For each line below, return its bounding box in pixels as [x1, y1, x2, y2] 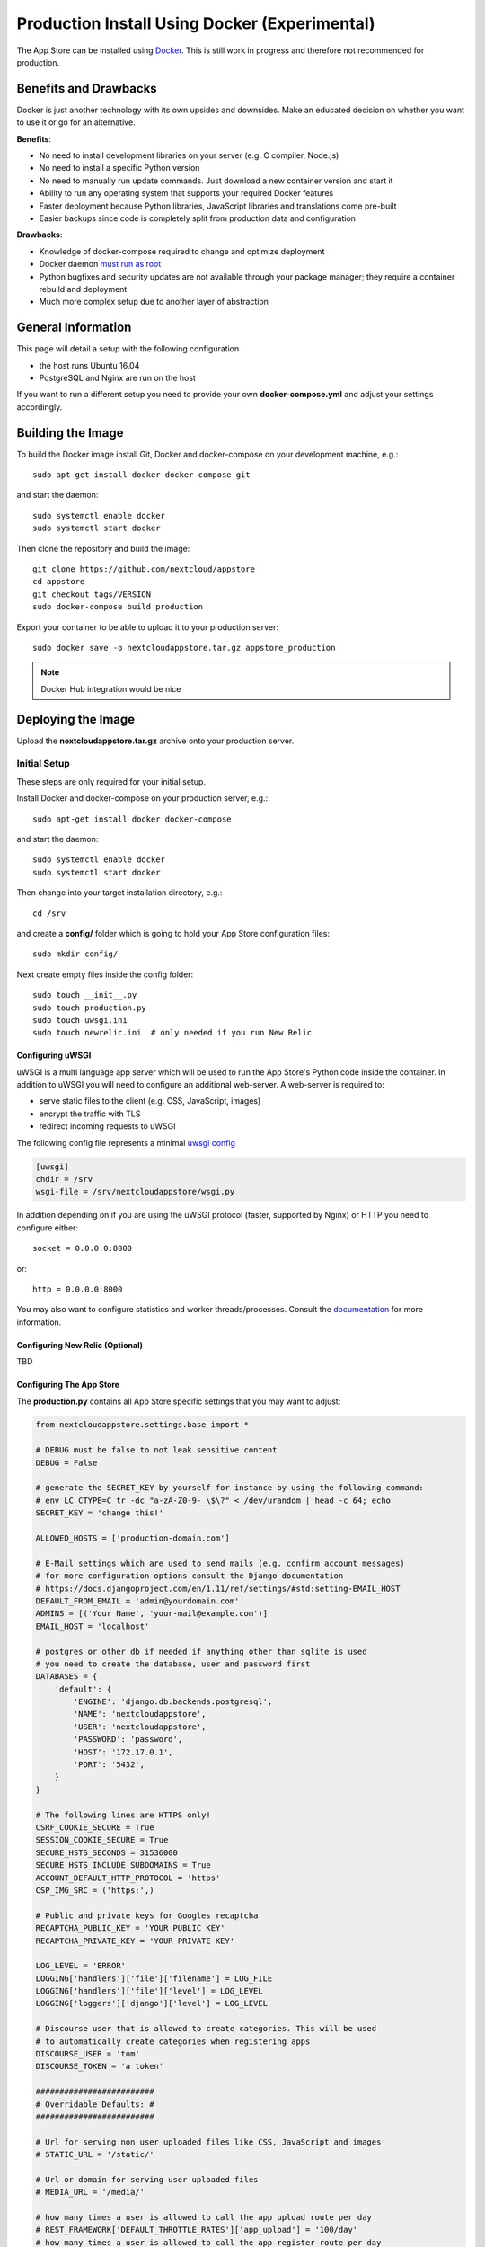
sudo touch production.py [32, 1002, 147, 1013]
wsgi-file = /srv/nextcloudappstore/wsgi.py [35, 1186, 235, 1197]
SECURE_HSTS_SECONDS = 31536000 [35, 1847, 179, 1858]
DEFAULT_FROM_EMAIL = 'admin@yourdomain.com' [35, 1595, 240, 1606]
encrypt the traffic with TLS [39, 1108, 141, 1119]
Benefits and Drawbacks [16, 81, 157, 96]
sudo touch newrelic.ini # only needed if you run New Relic [32, 1027, 313, 1038]
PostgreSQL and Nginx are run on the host [39, 373, 197, 383]
